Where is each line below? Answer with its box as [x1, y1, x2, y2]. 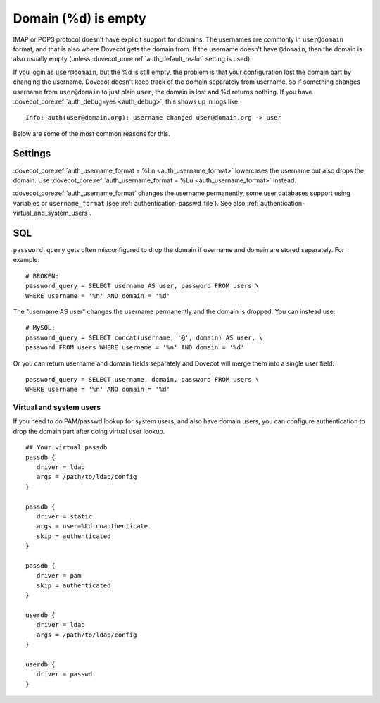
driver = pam [36, 571, 82, 580]
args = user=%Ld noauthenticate [36, 522, 148, 530]
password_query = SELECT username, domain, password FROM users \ [25, 375, 260, 383]
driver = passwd [36, 670, 93, 678]
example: [13, 256, 40, 264]
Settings [13, 148, 51, 160]
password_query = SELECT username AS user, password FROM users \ [25, 282, 260, 290]
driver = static [36, 513, 93, 521]
